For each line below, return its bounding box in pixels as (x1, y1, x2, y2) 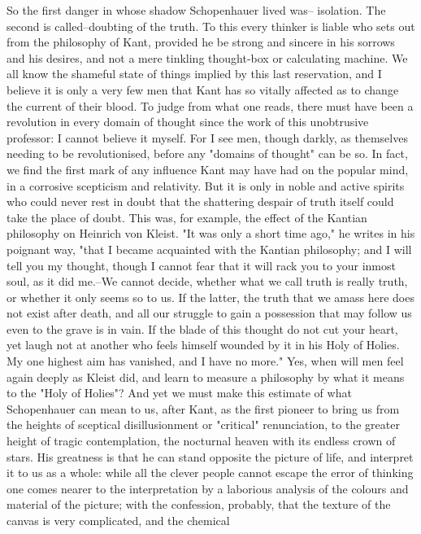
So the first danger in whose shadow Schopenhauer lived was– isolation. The (7, 2, 386, 18)
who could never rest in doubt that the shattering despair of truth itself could (7, 193, 394, 210)
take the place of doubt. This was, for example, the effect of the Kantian (7, 208, 367, 225)
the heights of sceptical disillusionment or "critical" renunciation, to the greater (7, 416, 400, 433)
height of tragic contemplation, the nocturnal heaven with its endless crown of (7, 432, 396, 449)
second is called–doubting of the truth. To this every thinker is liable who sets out (7, 17, 415, 34)
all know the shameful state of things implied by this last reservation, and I (7, 65, 382, 82)
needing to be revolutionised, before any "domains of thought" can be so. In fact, (7, 145, 408, 162)
